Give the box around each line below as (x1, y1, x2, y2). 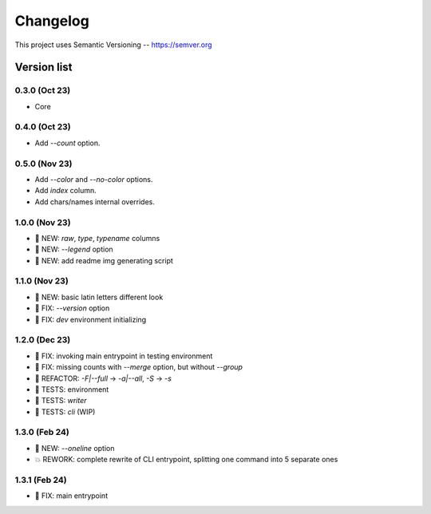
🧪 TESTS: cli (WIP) (34, 407, 96, 417)
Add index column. (34, 186, 97, 196)
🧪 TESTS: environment (34, 384, 109, 394)
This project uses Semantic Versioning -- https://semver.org (14, 40, 212, 49)
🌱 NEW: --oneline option (34, 443, 115, 453)
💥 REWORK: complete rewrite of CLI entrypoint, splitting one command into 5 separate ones (34, 455, 338, 465)
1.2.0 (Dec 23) (14, 334, 71, 346)
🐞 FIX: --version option (34, 303, 110, 313)
